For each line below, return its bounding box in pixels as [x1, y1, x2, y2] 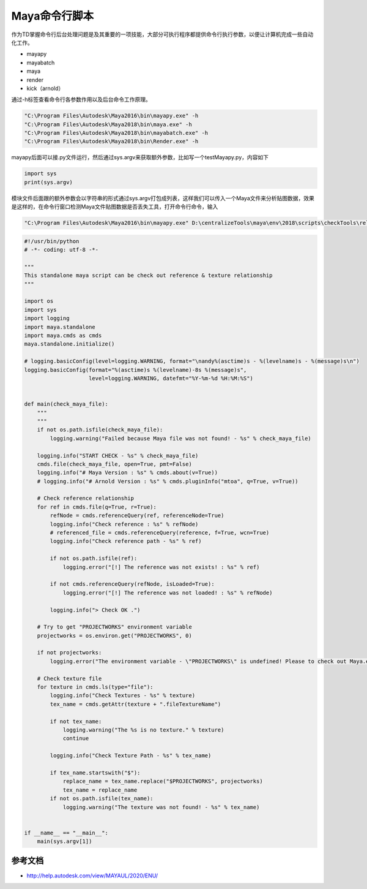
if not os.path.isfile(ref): [50, 555, 138, 562]
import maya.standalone [24, 323, 96, 330]
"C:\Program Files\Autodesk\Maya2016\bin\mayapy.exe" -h [24, 112, 199, 119]
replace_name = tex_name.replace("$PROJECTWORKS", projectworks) [62, 778, 263, 785]
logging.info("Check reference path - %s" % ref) [50, 538, 202, 545]
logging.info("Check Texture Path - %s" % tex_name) [50, 752, 212, 759]
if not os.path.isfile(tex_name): [50, 795, 154, 802]
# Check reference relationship [37, 495, 135, 502]
